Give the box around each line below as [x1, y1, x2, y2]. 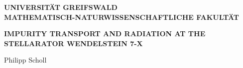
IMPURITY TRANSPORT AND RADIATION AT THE [4, 28, 206, 39]
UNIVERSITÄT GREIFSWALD [4, 2, 118, 12]
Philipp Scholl [4, 55, 47, 65]
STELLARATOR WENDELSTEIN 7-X [4, 38, 143, 48]
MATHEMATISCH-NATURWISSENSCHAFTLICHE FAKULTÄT [4, 11, 239, 22]
